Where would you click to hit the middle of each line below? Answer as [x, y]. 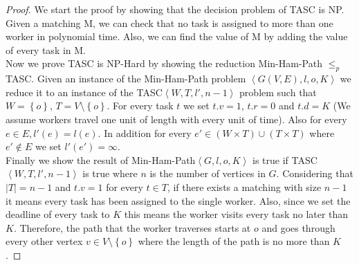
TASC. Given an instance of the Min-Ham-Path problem [126, 79]
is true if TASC [285, 159]
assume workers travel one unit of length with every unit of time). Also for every [176, 119]
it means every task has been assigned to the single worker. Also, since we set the [178, 200]
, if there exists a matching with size [244, 186]
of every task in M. [46, 49]
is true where [110, 173]
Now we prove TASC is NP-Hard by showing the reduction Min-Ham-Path [164, 63]
